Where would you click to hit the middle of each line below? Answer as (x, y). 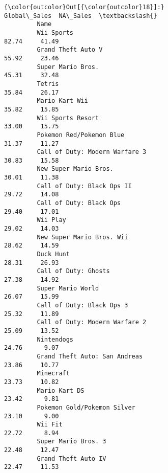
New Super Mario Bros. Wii (82, 237)
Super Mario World (68, 288)
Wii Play (51, 220)
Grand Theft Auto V (70, 50)
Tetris (48, 84)
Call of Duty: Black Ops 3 (82, 305)
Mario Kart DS (61, 390)
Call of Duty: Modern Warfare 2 (92, 322)
